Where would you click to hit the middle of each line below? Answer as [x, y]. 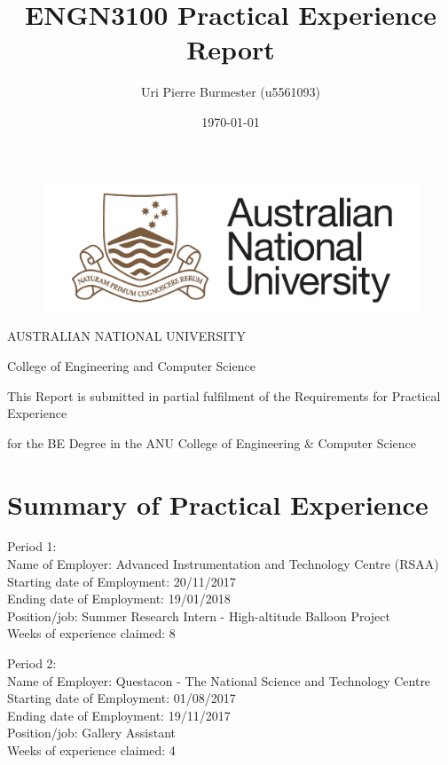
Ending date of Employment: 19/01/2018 [119, 599]
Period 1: [32, 546]
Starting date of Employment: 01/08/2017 [122, 698]
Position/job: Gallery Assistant [92, 733]
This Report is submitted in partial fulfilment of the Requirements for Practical [224, 395]
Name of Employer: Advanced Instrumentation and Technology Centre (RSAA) [223, 564]
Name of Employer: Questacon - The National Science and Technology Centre [219, 680]
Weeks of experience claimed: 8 [91, 633]
